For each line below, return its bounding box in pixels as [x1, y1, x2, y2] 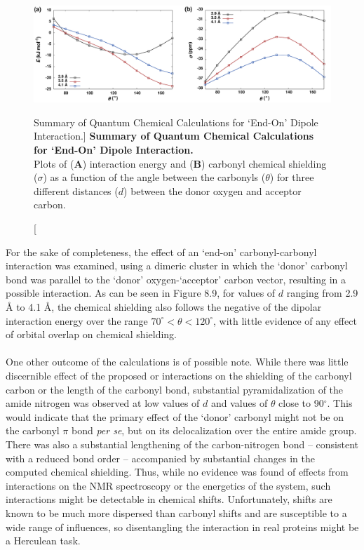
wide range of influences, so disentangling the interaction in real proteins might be [6, 519, 359, 534]
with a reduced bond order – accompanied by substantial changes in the [6, 450, 315, 465]
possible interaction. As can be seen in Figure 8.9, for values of [6, 286, 276, 300]
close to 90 [278, 396, 324, 410]
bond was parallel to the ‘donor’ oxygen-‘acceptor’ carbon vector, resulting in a [6, 271, 346, 286]
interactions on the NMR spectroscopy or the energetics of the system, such [6, 478, 331, 492]
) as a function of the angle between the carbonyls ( [43, 170, 266, 185]
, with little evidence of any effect [213, 313, 357, 328]
